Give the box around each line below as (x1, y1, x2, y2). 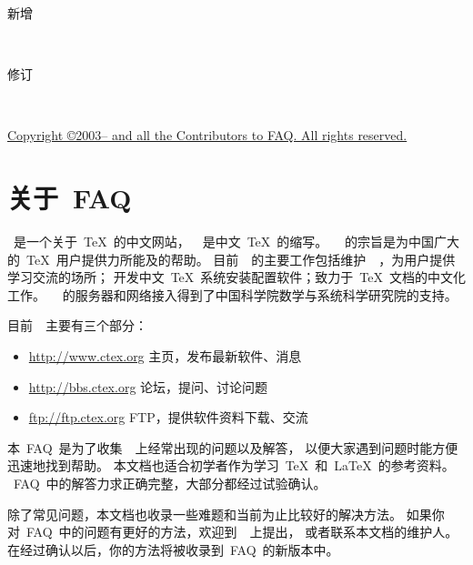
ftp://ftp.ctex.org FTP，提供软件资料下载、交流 (28, 408, 308, 427)
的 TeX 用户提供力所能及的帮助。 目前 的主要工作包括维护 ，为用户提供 (7, 249, 456, 268)
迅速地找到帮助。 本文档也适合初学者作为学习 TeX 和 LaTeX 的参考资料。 (7, 456, 455, 475)
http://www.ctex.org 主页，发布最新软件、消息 (28, 347, 302, 366)
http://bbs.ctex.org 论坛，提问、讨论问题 (28, 377, 268, 396)
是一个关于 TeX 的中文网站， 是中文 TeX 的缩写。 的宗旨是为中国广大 (13, 232, 459, 251)
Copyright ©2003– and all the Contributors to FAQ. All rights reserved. (7, 126, 408, 145)
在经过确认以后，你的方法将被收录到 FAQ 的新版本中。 (7, 540, 339, 559)
